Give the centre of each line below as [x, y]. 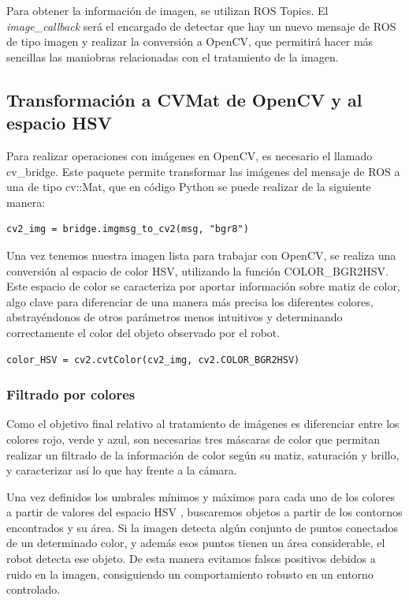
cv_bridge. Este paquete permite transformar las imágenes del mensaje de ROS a [203, 171]
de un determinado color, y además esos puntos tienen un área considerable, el [196, 543]
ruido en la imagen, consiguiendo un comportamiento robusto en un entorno [190, 574]
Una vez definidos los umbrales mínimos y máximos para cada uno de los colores [201, 496]
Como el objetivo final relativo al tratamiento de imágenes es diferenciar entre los [203, 424]
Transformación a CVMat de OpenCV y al [184, 99]
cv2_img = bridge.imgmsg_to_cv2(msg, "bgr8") [128, 229]
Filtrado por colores [71, 394]
